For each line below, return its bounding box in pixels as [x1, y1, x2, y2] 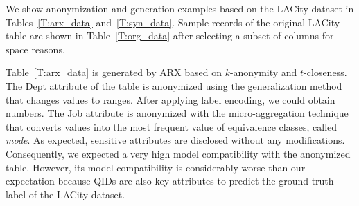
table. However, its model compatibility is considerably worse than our [6, 160, 306, 174]
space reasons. [6, 41, 65, 56]
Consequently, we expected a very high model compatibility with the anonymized [6, 146, 351, 160]
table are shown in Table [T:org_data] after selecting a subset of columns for [6, 28, 334, 43]
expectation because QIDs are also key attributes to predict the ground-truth [6, 174, 334, 188]
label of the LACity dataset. [6, 187, 125, 201]
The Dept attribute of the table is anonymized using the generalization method [6, 78, 342, 93]
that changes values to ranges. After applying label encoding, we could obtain [6, 92, 335, 106]
